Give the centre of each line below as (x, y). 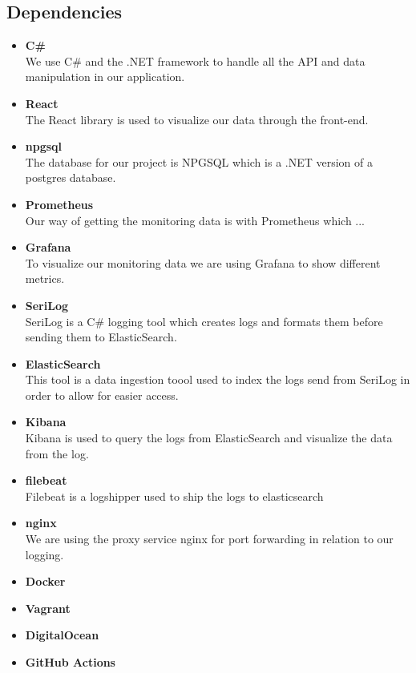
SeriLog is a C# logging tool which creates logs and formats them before (204, 321)
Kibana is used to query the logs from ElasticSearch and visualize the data (209, 438)
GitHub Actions (70, 662)
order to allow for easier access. (102, 395)
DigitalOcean (62, 635)
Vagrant (48, 608)
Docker (45, 581)
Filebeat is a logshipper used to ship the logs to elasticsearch (174, 496)
